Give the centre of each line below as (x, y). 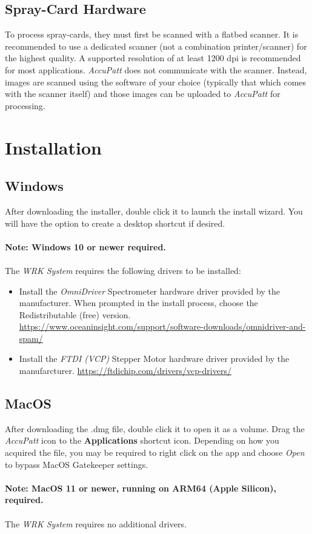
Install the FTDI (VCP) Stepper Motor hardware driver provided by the (154, 359)
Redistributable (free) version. (75, 314)
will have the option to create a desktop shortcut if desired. (115, 223)
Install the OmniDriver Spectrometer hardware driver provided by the (149, 291)
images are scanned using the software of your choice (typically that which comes (156, 82)
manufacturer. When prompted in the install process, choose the (138, 303)
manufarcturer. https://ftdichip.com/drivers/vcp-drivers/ (125, 371)
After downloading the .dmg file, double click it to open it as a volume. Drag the (155, 428)
